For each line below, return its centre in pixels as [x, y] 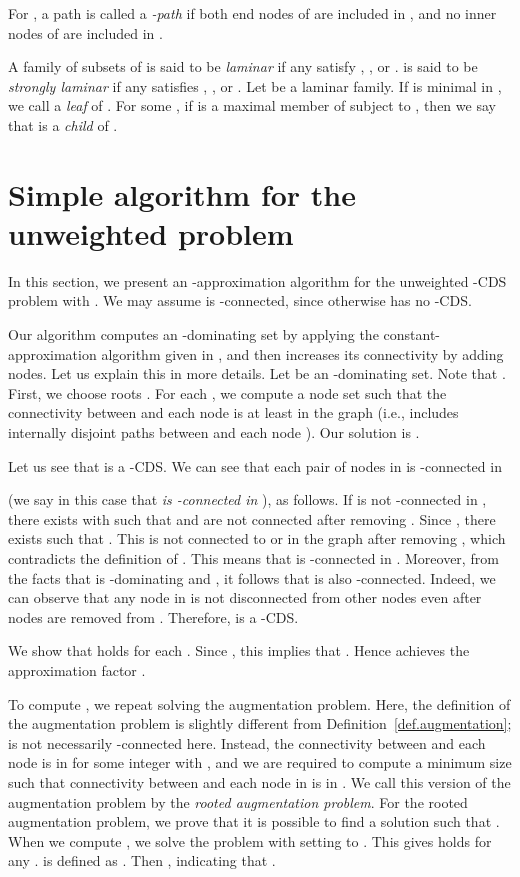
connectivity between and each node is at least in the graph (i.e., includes [233, 412]
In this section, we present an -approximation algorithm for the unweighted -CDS [257, 280]
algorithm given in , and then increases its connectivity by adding [302, 353]
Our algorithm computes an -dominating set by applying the [193, 334]
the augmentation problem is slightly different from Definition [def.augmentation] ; [260, 723]
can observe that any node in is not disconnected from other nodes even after [245, 597]
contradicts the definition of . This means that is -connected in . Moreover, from [253, 558]
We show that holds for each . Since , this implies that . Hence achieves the [239, 650]
